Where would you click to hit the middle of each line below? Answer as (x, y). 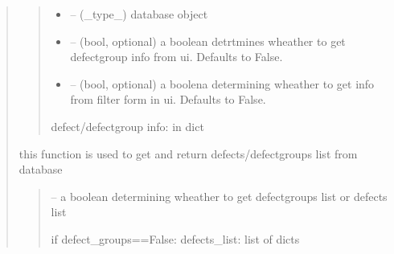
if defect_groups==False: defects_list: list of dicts (175, 238)
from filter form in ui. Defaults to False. (168, 99)
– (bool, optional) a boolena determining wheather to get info (222, 83)
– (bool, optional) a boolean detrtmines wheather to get (208, 41)
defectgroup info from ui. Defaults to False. (176, 57)
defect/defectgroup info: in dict (127, 126)
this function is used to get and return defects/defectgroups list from (188, 153)
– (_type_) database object (139, 14)
